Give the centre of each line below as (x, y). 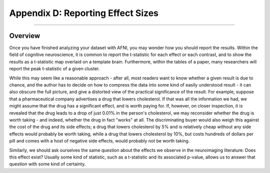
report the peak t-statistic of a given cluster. (54, 69)
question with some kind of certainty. (47, 164)
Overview (25, 36)
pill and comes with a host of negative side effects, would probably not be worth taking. (99, 141)
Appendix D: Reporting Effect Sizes (84, 13)
